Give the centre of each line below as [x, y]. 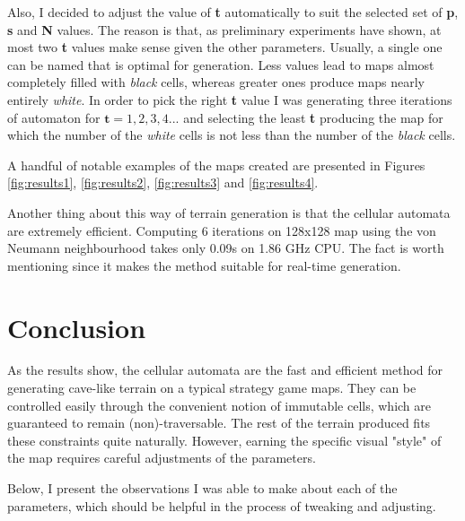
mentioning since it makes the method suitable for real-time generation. [204, 265]
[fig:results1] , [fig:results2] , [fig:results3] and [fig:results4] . [163, 182]
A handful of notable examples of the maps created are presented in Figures [216, 165]
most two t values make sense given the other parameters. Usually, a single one [225, 47]
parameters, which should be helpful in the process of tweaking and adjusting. [222, 505]
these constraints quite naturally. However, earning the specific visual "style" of [224, 440]
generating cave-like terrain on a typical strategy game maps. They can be [212, 388]
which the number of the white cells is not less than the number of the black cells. [232, 135]
